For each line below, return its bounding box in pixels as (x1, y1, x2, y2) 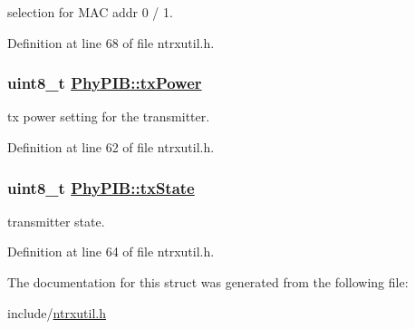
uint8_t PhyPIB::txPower (7, 72, 202, 94)
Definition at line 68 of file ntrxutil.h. (7, 33, 215, 52)
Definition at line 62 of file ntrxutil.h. (7, 138, 215, 156)
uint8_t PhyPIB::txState (7, 176, 195, 198)
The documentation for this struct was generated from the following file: (7, 273, 409, 291)
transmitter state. (7, 211, 105, 230)
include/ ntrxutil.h (7, 303, 106, 322)
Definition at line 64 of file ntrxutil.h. (7, 242, 215, 261)
